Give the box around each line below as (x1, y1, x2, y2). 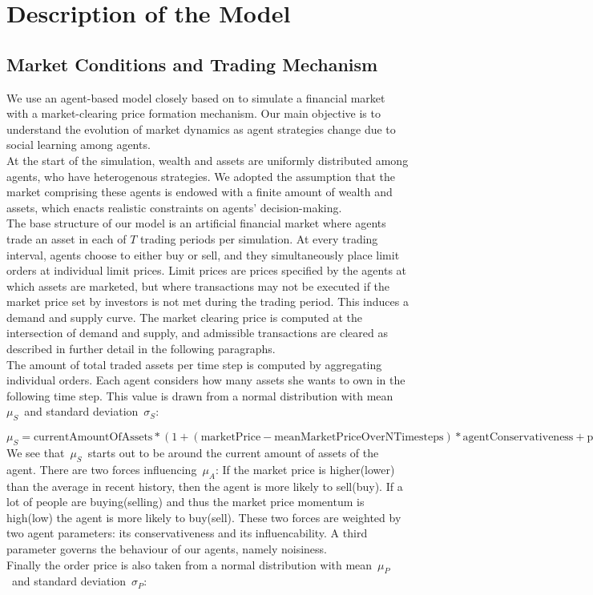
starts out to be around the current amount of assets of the (87, 444, 379, 461)
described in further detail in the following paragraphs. (6, 340, 276, 357)
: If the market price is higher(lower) (216, 460, 395, 477)
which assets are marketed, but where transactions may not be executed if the (6, 277, 390, 294)
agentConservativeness (462, 432, 574, 444)
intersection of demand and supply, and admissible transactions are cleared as (6, 324, 388, 341)
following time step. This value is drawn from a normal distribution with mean (6, 387, 393, 404)
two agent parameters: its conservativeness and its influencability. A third (6, 525, 368, 541)
